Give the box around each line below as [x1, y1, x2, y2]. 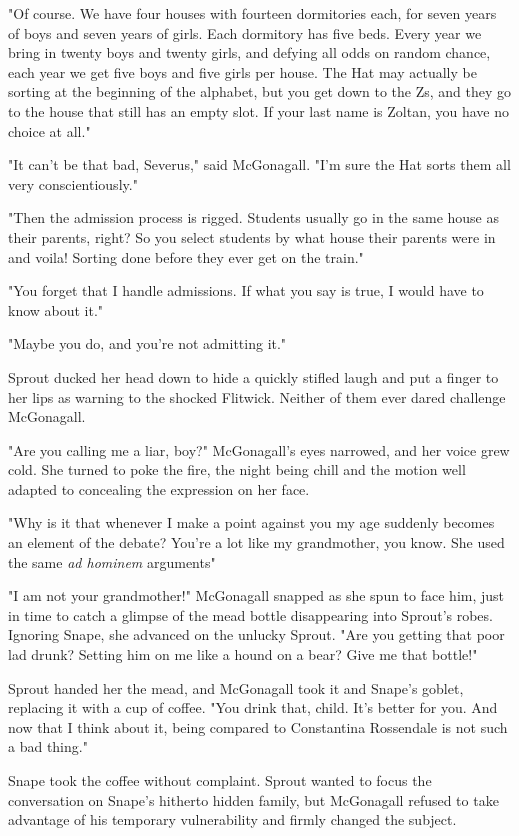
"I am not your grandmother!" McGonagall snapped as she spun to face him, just [8, 585, 505, 606]
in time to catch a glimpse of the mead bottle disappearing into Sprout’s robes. [8, 604, 493, 625]
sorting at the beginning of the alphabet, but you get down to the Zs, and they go [8, 81, 512, 102]
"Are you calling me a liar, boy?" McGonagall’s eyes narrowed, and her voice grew [8, 439, 510, 460]
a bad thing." [8, 736, 88, 757]
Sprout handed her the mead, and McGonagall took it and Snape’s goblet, [8, 677, 464, 698]
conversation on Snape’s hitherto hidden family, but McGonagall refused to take [8, 789, 499, 810]
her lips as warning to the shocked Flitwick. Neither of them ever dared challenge [8, 386, 506, 407]
